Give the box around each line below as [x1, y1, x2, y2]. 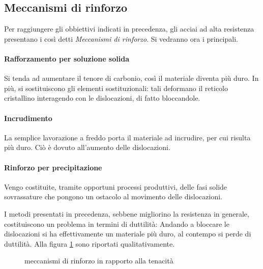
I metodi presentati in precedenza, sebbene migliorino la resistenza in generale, [4, 208, 249, 219]
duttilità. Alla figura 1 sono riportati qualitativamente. [4, 238, 175, 249]
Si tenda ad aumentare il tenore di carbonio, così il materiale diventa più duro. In [4, 73, 259, 83]
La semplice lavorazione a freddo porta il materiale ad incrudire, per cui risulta [4, 132, 251, 142]
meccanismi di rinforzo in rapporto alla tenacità [24, 255, 173, 266]
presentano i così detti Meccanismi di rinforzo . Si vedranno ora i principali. [4, 33, 238, 44]
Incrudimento [4, 112, 52, 123]
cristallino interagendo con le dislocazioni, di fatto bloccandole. [4, 93, 200, 103]
